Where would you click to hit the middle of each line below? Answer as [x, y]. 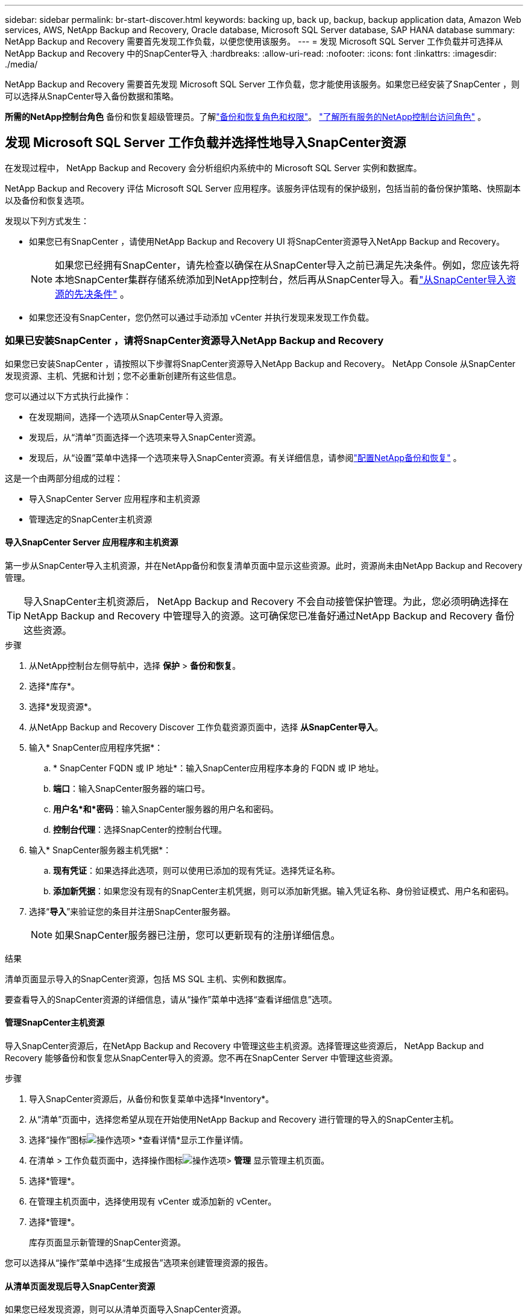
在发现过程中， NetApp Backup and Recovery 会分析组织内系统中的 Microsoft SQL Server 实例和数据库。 [213, 168]
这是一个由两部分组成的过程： [64, 478]
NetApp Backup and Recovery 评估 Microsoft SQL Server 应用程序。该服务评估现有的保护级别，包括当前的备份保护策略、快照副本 [263, 188]
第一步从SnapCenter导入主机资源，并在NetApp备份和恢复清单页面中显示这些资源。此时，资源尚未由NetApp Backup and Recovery [264, 565]
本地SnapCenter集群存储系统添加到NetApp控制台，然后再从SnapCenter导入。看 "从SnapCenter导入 [281, 279]
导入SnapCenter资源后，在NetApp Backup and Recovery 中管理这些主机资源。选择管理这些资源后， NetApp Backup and [244, 1046]
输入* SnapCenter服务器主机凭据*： [100, 850]
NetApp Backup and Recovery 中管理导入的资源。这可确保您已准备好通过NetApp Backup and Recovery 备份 [269, 616]
